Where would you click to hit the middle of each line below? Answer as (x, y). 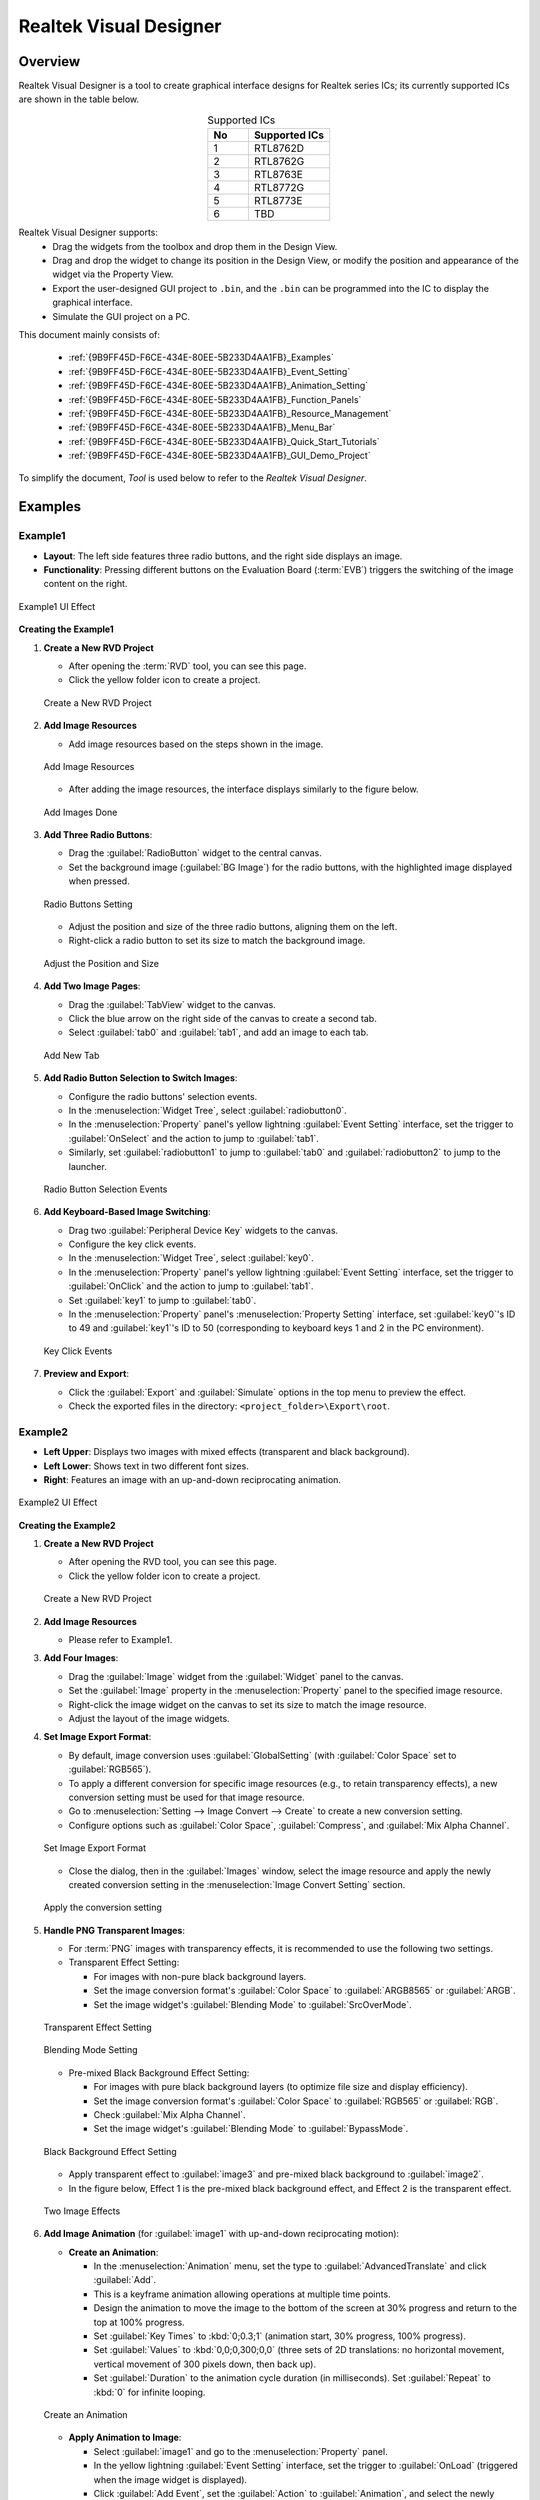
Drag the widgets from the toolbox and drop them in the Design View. (195, 246)
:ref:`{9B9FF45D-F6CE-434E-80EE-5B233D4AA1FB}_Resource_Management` (230, 413)
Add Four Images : (81, 1658)
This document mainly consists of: (89, 334)
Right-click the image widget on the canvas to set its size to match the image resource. (247, 1704)
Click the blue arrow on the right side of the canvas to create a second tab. (222, 1018)
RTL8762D (279, 148)
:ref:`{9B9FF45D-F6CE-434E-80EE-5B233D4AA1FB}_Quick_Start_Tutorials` (224, 441)
